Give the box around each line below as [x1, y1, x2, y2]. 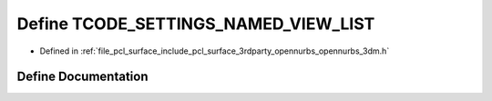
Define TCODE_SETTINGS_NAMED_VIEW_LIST [16, 14, 375, 34]
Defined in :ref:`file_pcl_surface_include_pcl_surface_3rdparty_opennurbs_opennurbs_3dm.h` [39, 45, 390, 56]
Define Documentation [16, 69, 149, 85]
